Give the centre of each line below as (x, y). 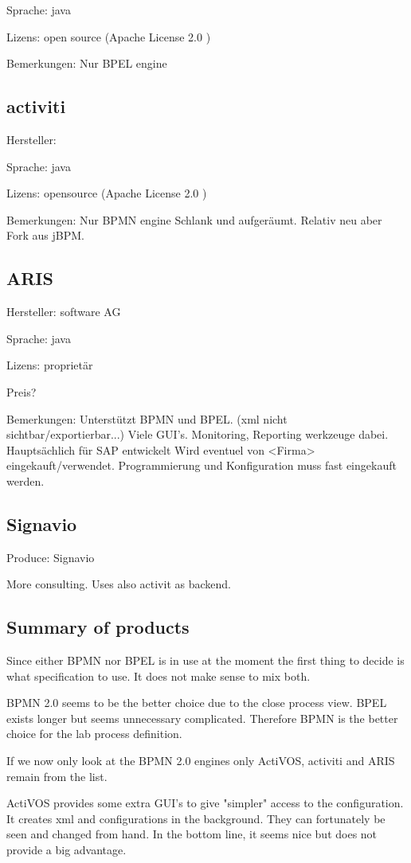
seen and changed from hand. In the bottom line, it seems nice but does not (192, 834)
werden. (25, 480)
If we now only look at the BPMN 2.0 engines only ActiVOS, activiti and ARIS (201, 761)
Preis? (22, 391)
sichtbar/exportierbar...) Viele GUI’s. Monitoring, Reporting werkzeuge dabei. (198, 434)
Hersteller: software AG (64, 312)
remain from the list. (57, 776)
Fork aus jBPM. (45, 235)
